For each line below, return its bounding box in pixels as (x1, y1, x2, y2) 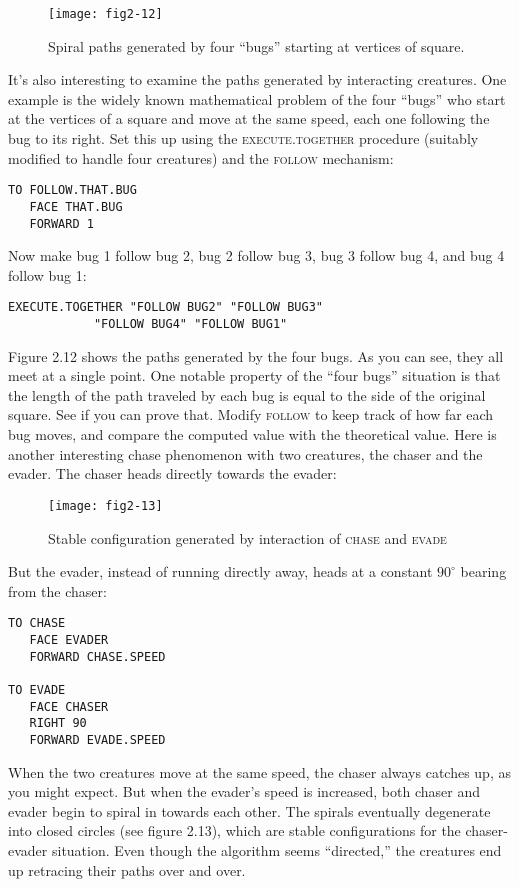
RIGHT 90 (29, 716, 87, 731)
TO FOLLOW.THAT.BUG (8, 183, 137, 198)
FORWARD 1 (29, 216, 94, 231)
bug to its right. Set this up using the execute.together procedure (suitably (8, 128, 479, 149)
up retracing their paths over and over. (8, 859, 246, 880)
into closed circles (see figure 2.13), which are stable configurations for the (8, 820, 461, 841)
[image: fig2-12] (48, 7, 163, 21)
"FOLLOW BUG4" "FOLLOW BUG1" (93, 317, 288, 332)
